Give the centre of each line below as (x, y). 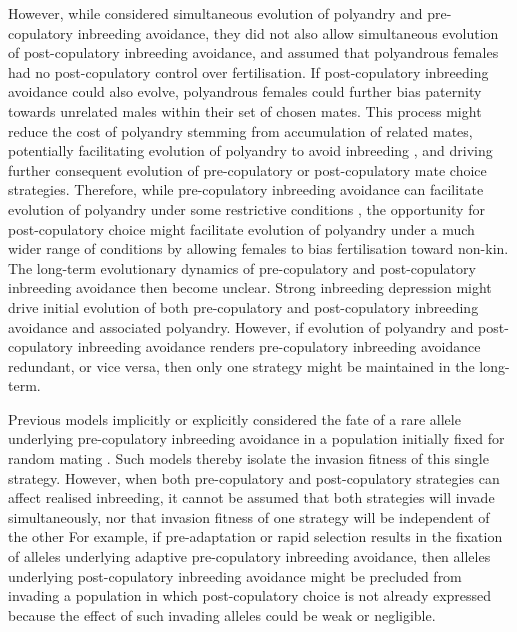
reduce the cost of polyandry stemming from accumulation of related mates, (240, 130)
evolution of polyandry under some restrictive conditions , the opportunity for (246, 208)
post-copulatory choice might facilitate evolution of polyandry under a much (241, 228)
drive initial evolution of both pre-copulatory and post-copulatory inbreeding (243, 306)
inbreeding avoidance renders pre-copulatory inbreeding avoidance (279, 346)
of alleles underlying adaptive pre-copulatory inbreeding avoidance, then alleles (249, 556)
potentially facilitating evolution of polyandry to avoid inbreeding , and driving (250, 150)
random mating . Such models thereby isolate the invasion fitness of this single (248, 458)
